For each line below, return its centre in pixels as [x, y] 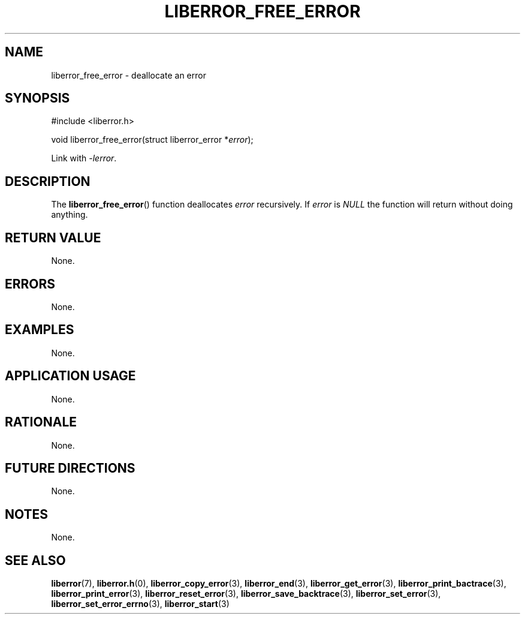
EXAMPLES [40, 330]
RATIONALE [41, 422]
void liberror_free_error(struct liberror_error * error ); [152, 140]
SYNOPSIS [37, 98]
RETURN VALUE [53, 238]
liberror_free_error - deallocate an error [129, 75]
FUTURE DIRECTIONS [70, 468]
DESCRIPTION [48, 181]
